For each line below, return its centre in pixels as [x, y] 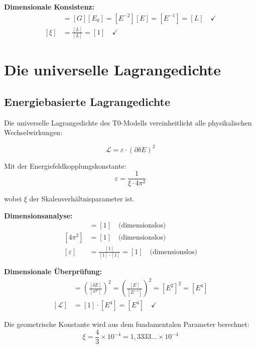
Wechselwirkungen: [33, 132]
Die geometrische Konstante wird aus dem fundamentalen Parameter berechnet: [127, 324]
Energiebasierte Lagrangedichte [87, 102]
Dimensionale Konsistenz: [49, 7]
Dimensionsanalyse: [38, 215]
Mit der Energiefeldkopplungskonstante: [65, 165]
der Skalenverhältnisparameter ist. [82, 199]
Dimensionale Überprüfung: [53, 271]
